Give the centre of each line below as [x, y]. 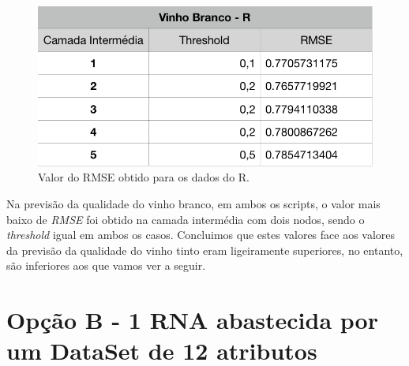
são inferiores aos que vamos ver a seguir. [106, 265]
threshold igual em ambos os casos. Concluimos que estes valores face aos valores [201, 235]
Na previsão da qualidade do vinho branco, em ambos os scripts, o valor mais [193, 203]
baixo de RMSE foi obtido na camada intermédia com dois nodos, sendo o [186, 219]
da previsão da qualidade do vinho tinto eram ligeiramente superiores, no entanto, [205, 250]
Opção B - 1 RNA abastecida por [192, 320]
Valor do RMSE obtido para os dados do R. [144, 177]
